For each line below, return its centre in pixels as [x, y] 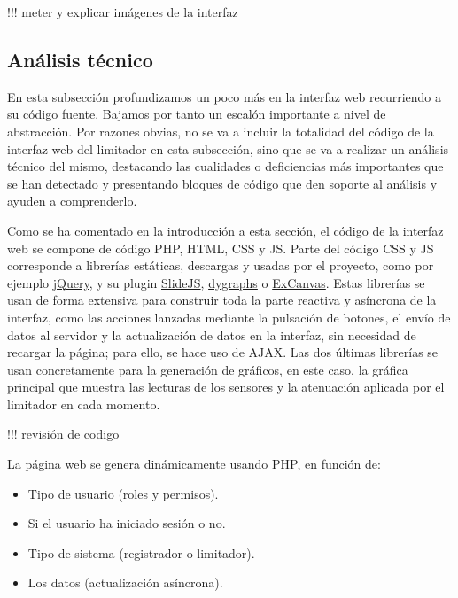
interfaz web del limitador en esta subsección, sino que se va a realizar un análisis [228, 148]
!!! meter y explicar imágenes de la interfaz [123, 12]
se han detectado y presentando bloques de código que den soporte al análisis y [222, 183]
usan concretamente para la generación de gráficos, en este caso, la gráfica [208, 369]
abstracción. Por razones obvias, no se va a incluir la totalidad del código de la [221, 131]
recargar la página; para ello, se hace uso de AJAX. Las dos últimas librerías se [223, 352]
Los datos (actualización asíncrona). [125, 582]
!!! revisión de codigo [63, 434]
